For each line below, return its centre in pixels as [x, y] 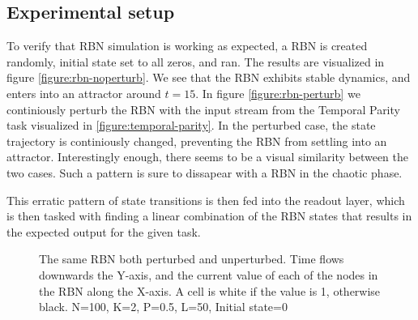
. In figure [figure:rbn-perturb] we [278, 93]
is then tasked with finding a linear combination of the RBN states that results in [209, 216]
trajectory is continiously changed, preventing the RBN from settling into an [197, 141]
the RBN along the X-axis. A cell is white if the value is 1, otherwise [210, 290]
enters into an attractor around [84, 93]
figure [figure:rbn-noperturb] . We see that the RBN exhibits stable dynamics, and [209, 77]
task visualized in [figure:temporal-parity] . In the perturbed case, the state [191, 125]
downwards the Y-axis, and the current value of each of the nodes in [209, 274]
